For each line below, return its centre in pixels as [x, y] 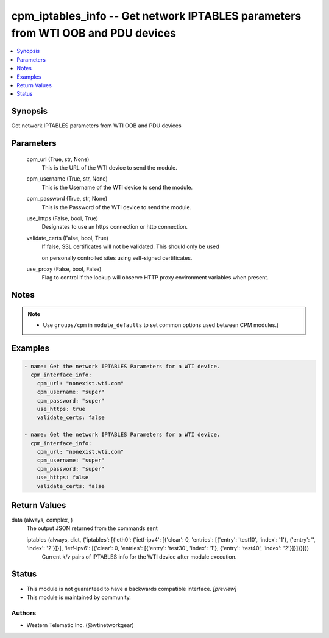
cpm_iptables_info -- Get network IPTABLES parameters [156, 16]
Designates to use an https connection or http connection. [115, 227]
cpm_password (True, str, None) [67, 199]
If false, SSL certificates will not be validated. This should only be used [130, 246]
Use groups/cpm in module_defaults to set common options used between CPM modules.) [161, 325]
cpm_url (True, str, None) [58, 159]
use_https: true [61, 409]
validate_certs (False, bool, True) [68, 238]
